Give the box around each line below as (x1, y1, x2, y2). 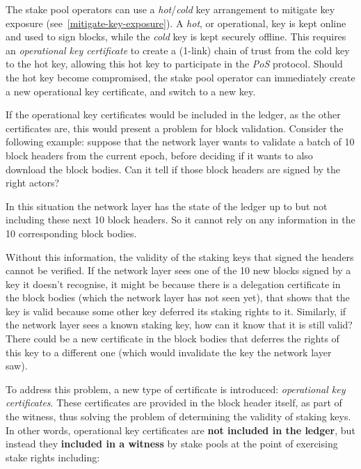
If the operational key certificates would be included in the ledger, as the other (6, 107, 341, 122)
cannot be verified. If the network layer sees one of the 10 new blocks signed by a (6, 263, 351, 278)
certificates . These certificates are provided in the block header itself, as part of (6, 395, 342, 410)
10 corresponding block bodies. (6, 225, 137, 240)
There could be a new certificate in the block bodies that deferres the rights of (6, 331, 339, 346)
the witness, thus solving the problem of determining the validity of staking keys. (6, 409, 351, 424)
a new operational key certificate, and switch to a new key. (6, 84, 256, 98)
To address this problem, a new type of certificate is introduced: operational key (6, 381, 346, 396)
